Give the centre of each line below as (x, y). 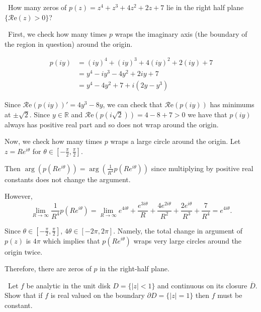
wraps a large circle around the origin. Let (176, 141)
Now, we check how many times (54, 141)
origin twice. (24, 251)
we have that (207, 114)
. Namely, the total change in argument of (178, 230)
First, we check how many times (57, 34)
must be (230, 295)
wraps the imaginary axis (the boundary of (181, 34)
